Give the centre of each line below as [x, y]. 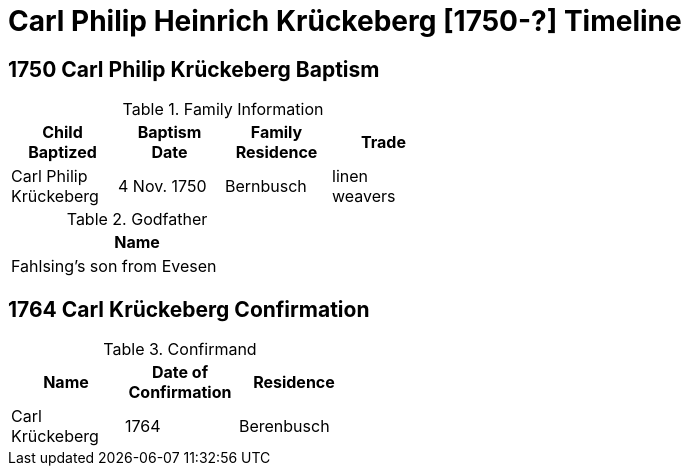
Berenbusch [284, 426]
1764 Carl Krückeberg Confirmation [189, 309]
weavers [364, 196]
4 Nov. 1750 [162, 186]
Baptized [62, 152]
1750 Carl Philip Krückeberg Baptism [194, 69]
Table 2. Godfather [137, 219]
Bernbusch [266, 186]
